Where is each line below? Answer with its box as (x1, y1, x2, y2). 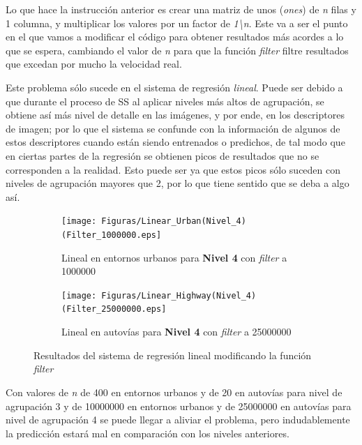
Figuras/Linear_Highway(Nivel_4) (101, 290, 257, 301)
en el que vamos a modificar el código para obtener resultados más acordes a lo (6, 29, 344, 44)
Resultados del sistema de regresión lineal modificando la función (33, 347, 312, 362)
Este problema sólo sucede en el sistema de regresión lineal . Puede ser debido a (6, 80, 343, 94)
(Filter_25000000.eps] (61, 304, 167, 315)
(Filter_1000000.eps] (61, 229, 162, 240)
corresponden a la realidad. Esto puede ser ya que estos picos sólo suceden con (6, 162, 341, 176)
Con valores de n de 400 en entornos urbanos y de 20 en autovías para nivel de (6, 384, 342, 399)
